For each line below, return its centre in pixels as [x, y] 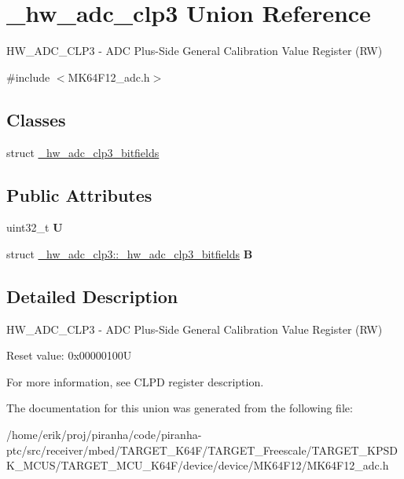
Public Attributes [79, 194]
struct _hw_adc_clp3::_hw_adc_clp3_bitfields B [130, 253]
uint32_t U [35, 227]
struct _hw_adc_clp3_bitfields [83, 152]
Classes [36, 119]
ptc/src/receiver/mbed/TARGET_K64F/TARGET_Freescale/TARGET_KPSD [202, 450]
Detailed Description [92, 296]
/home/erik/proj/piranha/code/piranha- [104, 435]
